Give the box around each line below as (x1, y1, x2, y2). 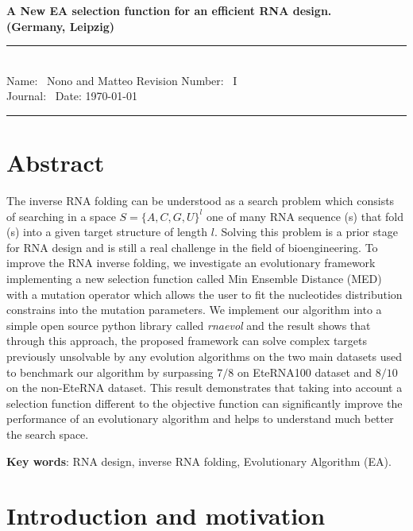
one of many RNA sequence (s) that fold (206, 207, 403, 224)
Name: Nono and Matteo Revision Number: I (6, 72, 237, 88)
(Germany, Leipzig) (6, 17, 115, 34)
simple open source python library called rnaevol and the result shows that (6, 316, 371, 333)
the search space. (6, 426, 89, 442)
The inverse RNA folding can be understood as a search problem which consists (6, 192, 395, 209)
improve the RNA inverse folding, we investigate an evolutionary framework (6, 254, 376, 271)
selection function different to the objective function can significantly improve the (6, 394, 403, 411)
